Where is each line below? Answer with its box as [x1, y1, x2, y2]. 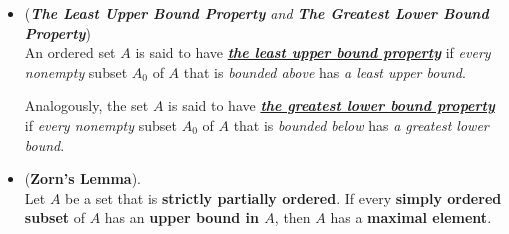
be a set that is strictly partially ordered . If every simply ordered [65, 187, 502, 208]
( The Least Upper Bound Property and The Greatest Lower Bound [24, 3, 489, 23]
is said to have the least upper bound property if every [135, 42, 491, 63]
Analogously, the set [24, 95, 149, 116]
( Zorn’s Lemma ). [24, 168, 141, 189]
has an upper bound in [104, 207, 259, 228]
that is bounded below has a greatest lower [233, 114, 489, 135]
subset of [24, 207, 85, 228]
